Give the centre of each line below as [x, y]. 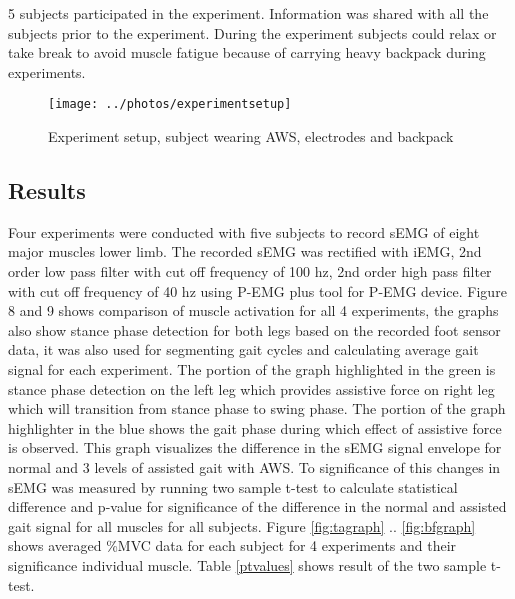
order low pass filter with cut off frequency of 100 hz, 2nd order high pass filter [250, 271]
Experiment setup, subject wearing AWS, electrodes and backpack [251, 136]
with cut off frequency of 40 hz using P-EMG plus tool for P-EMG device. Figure [257, 290]
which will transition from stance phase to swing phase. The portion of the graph [257, 408]
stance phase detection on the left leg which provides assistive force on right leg [251, 388]
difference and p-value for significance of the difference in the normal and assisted [257, 506]
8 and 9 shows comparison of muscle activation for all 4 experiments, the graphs [253, 310]
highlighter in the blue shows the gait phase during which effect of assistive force [255, 427]
